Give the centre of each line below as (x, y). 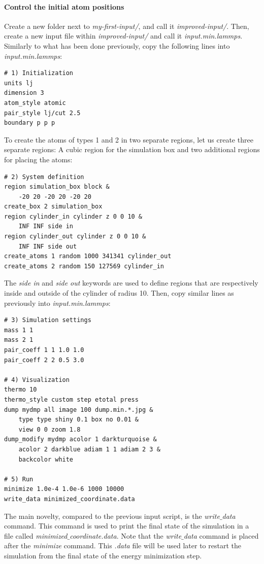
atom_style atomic (35, 103)
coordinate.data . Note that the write (126, 535)
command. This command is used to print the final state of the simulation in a (127, 526)
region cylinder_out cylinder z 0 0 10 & (75, 237)
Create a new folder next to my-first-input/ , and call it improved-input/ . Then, (127, 26)
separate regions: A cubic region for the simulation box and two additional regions (132, 149)
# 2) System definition (44, 177)
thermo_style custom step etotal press (71, 399)
